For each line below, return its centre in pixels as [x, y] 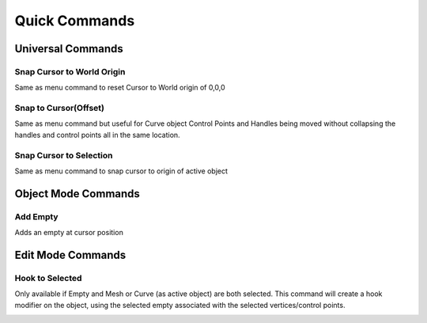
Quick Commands [75, 21]
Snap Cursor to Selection [64, 155]
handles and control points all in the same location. [98, 135]
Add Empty [36, 216]
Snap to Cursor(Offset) [60, 108]
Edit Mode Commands [70, 255]
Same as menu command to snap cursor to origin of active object [121, 171]
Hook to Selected [48, 278]
